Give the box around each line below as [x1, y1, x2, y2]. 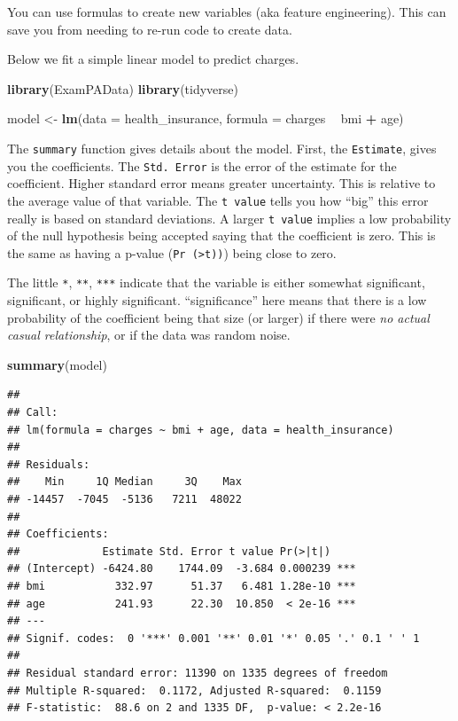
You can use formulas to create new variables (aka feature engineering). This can [7, 3, 446, 20]
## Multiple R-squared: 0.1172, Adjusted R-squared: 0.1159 [7, 684, 382, 697]
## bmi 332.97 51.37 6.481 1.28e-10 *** [7, 580, 356, 592]
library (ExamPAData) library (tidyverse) [7, 79, 238, 98]
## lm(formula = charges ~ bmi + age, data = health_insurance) [7, 423, 394, 436]
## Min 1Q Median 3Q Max [7, 475, 242, 489]
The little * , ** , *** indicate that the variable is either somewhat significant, [7, 273, 425, 292]
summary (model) [7, 355, 107, 373]
